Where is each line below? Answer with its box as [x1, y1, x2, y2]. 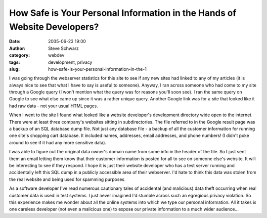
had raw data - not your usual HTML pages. [9, 103, 98, 109]
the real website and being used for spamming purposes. [9, 176, 126, 182]
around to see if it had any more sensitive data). [9, 139, 106, 145]
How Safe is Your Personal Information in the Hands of [9, 7, 237, 18]
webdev [48, 52, 65, 58]
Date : [9, 39, 21, 44]
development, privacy [48, 59, 92, 65]
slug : [9, 66, 20, 72]
